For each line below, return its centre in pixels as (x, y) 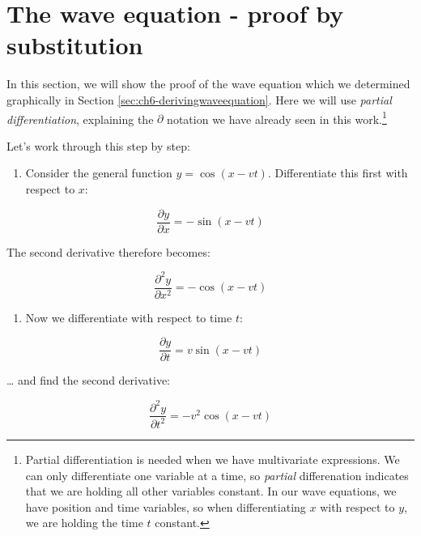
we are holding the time (84, 523)
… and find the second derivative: (89, 380)
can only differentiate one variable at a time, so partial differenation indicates (217, 475)
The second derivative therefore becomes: (108, 251)
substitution (75, 45)
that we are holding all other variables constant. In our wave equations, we (211, 491)
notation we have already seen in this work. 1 (277, 117)
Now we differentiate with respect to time (129, 317)
